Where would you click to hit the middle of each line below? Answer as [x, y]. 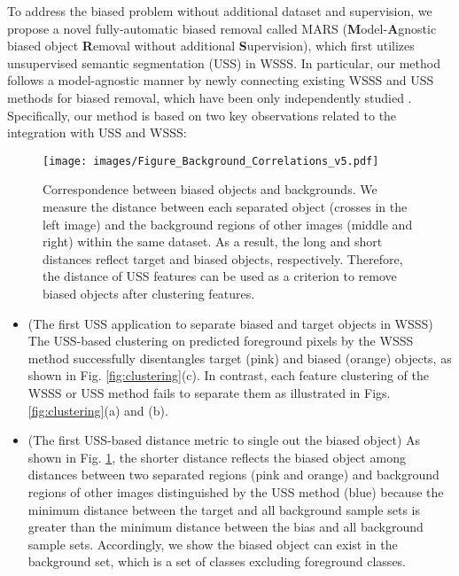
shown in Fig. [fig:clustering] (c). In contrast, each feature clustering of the [228, 375]
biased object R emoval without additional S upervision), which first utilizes [211, 46]
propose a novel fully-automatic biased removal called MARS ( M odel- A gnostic [222, 28]
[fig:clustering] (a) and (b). [98, 410]
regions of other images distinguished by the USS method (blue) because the [236, 491]
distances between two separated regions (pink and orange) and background [233, 475]
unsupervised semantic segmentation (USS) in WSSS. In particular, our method [224, 62]
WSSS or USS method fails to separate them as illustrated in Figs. [209, 392]
